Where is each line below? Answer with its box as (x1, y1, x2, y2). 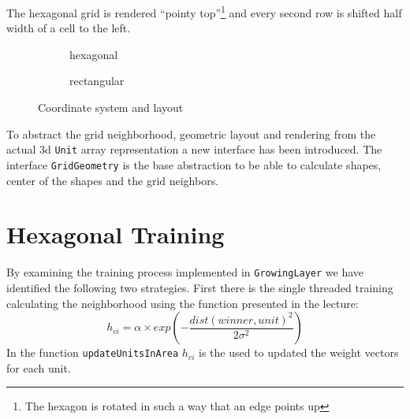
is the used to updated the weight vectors (199, 344, 399, 361)
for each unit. (6, 359, 71, 376)
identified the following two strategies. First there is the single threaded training (6, 279, 393, 295)
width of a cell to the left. (6, 20, 131, 36)
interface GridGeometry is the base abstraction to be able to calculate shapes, (6, 156, 382, 172)
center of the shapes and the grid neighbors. (6, 172, 219, 188)
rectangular (69, 72, 125, 89)
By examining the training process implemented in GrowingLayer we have (6, 264, 364, 280)
